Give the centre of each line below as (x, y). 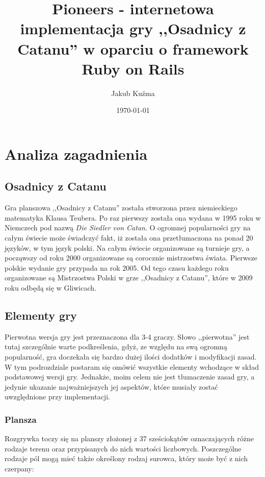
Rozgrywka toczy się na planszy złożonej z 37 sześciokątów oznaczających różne (129, 438)
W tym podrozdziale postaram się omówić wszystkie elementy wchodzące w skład (132, 366)
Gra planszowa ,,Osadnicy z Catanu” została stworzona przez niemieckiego (121, 208)
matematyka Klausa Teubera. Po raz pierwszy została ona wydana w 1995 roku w (133, 217)
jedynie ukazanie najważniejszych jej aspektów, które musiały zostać (111, 386)
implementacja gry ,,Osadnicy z (133, 28)
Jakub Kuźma (133, 93)
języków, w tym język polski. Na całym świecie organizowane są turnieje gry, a (127, 247)
